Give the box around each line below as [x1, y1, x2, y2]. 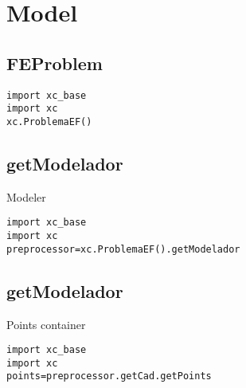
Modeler [6, 188, 46, 205]
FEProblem [6, 50, 103, 75]
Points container [6, 315, 86, 332]
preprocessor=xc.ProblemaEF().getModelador [6, 243, 240, 255]
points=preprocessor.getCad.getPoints [6, 370, 212, 382]
